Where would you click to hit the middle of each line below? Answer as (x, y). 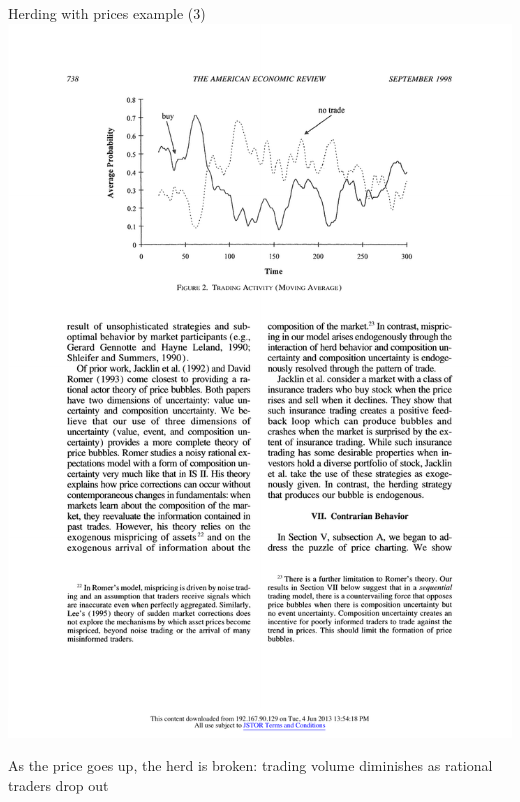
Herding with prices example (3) (107, 13)
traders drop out (58, 784)
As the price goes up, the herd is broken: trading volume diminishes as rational (250, 765)
